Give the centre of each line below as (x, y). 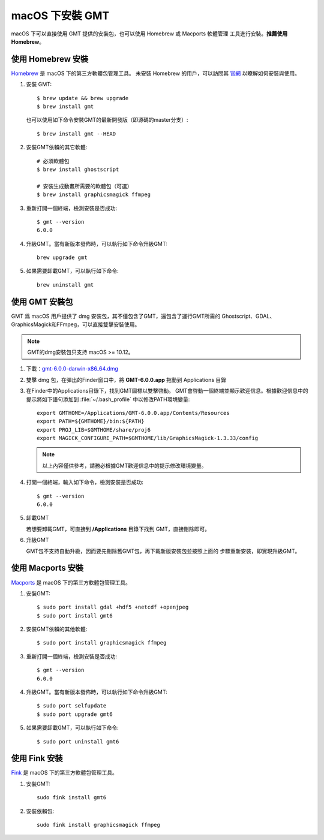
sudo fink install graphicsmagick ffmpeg (98, 825)
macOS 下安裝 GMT (60, 16)
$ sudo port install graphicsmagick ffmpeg (102, 643)
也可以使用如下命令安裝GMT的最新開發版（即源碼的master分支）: (107, 120)
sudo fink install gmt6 (72, 798)
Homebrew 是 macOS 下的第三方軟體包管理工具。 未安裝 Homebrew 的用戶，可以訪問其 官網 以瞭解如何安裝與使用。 (155, 73)
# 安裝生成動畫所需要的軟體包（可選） (85, 186)
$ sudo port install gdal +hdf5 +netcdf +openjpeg (113, 607)
